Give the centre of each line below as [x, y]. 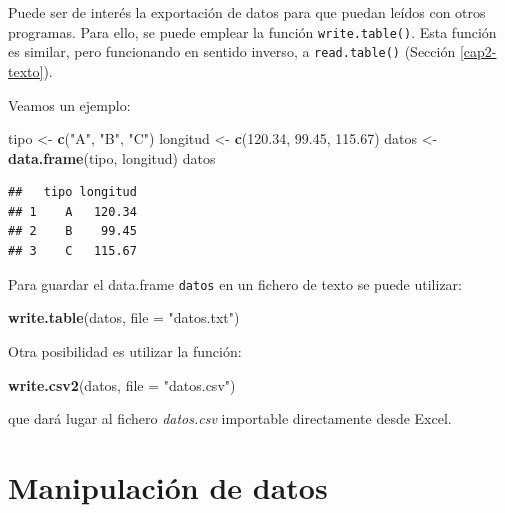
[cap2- [478, 51]
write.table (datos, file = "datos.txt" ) [124, 317]
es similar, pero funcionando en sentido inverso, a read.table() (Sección [232, 51]
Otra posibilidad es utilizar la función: [125, 350]
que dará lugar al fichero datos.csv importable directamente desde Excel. [230, 418]
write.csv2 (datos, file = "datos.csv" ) [122, 384]
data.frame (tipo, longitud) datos [112, 157]
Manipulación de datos [168, 486]
